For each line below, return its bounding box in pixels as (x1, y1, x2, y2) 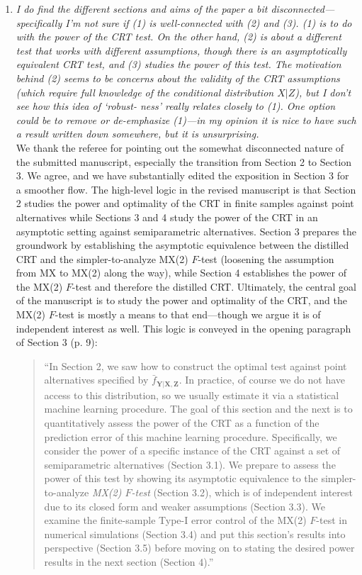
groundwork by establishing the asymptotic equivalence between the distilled (16, 238, 349, 252)
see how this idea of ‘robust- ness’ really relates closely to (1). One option (16, 99, 336, 113)
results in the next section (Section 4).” (44, 554, 214, 569)
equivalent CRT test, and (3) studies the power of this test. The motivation (16, 57, 341, 72)
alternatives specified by (44, 372, 149, 387)
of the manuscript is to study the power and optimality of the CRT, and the (16, 293, 347, 308)
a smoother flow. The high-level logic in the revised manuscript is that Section (16, 182, 356, 196)
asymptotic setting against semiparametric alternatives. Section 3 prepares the (16, 223, 356, 238)
